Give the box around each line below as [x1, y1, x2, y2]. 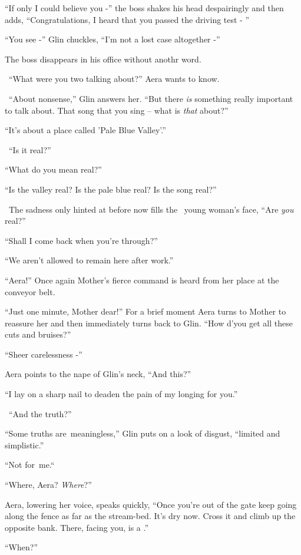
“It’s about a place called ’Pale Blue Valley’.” [5, 124, 166, 136]
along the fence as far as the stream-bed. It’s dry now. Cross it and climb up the [5, 510, 296, 522]
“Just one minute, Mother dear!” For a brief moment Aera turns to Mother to [5, 305, 286, 318]
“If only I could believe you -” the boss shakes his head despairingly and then [5, 2, 284, 14]
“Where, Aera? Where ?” [5, 478, 92, 491]
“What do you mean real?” [5, 163, 102, 176]
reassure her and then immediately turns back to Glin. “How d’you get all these [5, 316, 293, 329]
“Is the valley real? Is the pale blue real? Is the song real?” [5, 183, 217, 195]
